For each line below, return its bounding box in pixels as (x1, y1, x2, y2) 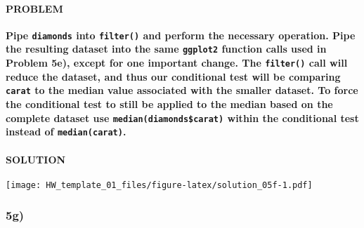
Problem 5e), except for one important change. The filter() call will (6, 55, 348, 70)
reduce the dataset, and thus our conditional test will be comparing (6, 69, 341, 83)
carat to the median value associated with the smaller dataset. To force (6, 83, 358, 98)
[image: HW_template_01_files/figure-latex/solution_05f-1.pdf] (6, 180, 313, 190)
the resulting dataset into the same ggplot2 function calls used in (6, 41, 327, 56)
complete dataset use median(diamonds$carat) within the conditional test (6, 110, 359, 125)
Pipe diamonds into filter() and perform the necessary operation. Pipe (6, 27, 356, 42)
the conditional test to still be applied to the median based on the (6, 97, 333, 112)
